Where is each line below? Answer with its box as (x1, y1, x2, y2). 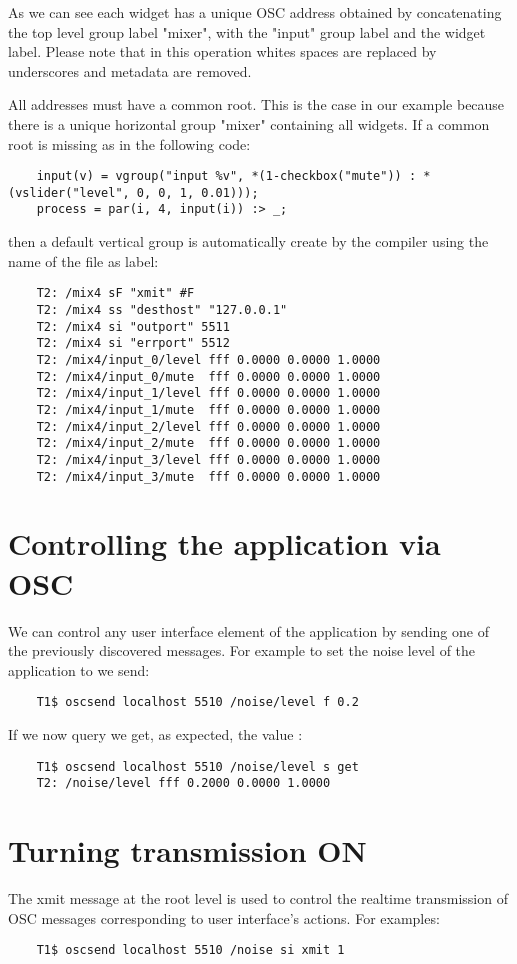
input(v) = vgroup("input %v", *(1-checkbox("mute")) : (36, 169, 417, 184)
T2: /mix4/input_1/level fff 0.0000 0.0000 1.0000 (36, 386, 381, 401)
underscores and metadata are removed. (8, 60, 252, 81)
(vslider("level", (8, 185, 130, 200)
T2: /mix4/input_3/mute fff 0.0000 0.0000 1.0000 (36, 469, 381, 484)
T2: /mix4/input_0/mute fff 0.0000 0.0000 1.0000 (36, 369, 381, 384)
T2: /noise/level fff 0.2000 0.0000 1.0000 (36, 776, 331, 791)
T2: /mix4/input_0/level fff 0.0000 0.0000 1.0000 (36, 352, 381, 367)
